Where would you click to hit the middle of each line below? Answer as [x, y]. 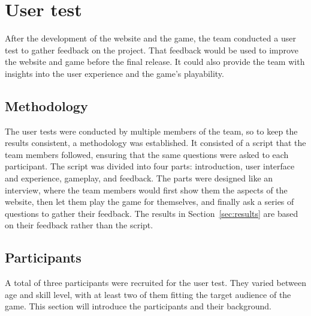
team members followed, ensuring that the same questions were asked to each [147, 154]
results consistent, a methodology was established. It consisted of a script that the [155, 143]
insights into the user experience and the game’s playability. [114, 73]
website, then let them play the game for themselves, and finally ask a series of [150, 202]
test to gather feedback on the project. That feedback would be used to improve [152, 50]
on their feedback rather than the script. [79, 225]
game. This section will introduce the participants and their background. [138, 306]
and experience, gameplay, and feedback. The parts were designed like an [139, 178]
